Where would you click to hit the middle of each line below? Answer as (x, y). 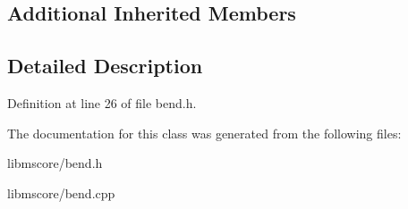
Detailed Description (105, 66)
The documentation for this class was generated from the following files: (204, 133)
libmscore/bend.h (55, 163)
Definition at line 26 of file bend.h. (102, 102)
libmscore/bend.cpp (61, 192)
